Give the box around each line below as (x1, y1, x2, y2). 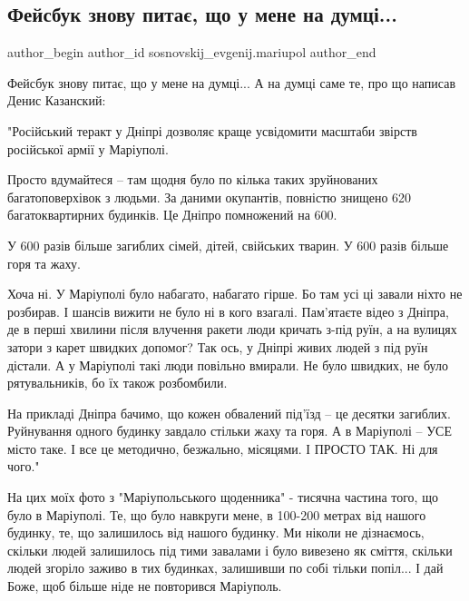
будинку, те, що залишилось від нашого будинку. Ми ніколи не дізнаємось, (7, 523, 425, 542)
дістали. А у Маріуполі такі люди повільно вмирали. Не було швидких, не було (7, 355, 448, 374)
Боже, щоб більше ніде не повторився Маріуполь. (7, 576, 282, 596)
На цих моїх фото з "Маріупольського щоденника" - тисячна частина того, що (7, 488, 438, 507)
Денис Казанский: (7, 91, 106, 110)
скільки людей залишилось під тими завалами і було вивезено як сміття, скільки (7, 540, 453, 559)
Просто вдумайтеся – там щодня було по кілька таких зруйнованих (7, 170, 378, 189)
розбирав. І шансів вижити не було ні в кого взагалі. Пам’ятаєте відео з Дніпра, (7, 301, 449, 320)
